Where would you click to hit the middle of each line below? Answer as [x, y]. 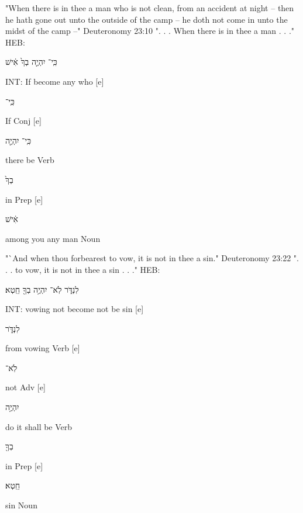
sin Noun [21, 505]
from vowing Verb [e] [43, 348]
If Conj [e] [23, 121]
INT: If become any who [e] [55, 81]
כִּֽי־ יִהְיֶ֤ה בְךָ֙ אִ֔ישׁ [31, 62]
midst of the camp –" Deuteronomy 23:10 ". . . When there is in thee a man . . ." [150, 31]
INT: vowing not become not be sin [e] [75, 309]
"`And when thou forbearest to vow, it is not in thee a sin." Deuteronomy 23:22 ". [152, 258]
